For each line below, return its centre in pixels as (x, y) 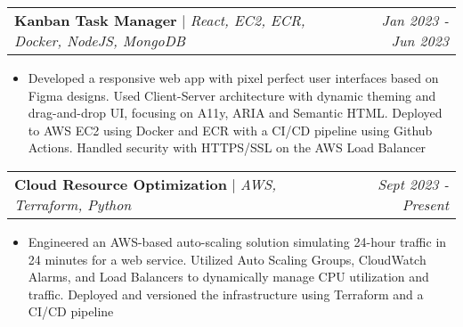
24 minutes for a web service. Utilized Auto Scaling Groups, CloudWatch (227, 259)
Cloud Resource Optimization (121, 184)
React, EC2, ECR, (248, 20)
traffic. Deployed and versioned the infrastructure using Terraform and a (226, 294)
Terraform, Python (73, 204)
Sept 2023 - (413, 184)
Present (425, 204)
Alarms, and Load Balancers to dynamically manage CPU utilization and (228, 277)
